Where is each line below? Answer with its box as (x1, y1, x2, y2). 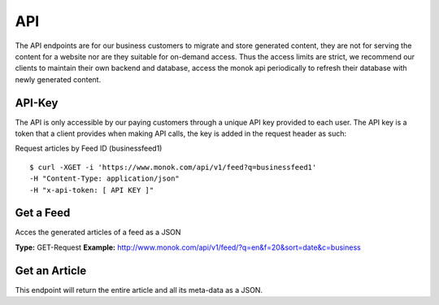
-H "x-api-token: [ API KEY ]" (29, 185, 154, 194)
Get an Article (15, 264, 87, 277)
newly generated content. (15, 74, 102, 85)
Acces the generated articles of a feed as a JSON (15, 228, 181, 237)
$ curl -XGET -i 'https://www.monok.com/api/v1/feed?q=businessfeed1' (29, 163, 317, 172)
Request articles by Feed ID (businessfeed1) (15, 143, 163, 154)
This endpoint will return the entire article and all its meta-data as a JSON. (15, 285, 263, 294)
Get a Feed (15, 206, 71, 220)
